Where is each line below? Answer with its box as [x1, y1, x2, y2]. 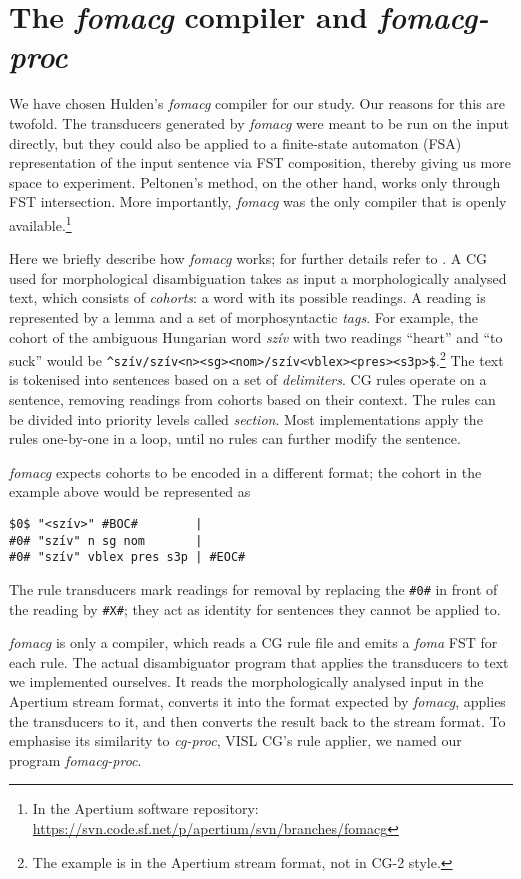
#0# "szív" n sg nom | [9, 533, 203, 548]
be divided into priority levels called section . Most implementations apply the [9, 408, 483, 429]
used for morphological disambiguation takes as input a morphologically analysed [9, 267, 507, 288]
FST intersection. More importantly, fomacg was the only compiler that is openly [9, 191, 507, 212]
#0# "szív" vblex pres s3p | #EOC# [9, 550, 246, 565]
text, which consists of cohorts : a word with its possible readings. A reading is [9, 287, 486, 308]
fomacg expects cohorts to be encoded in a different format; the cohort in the [9, 461, 482, 482]
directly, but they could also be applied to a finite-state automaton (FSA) [9, 132, 462, 153]
